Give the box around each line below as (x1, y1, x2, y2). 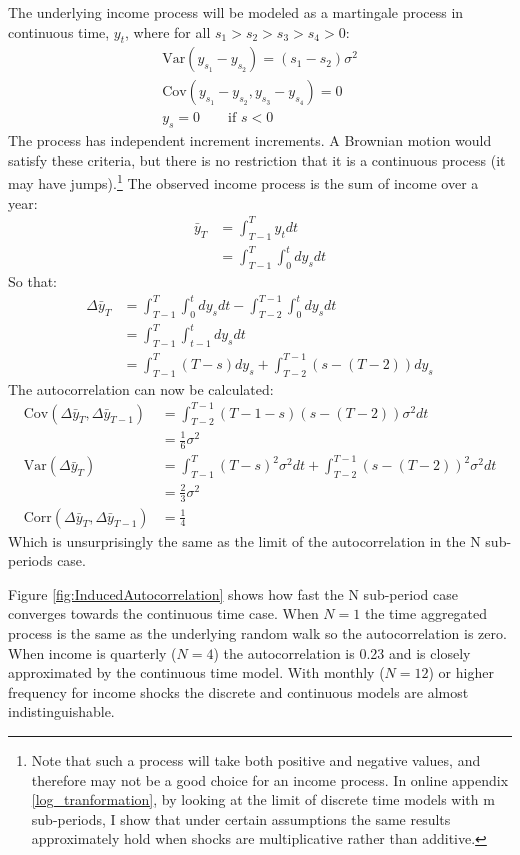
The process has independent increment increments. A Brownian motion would (8, 130, 492, 151)
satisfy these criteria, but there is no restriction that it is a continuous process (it (8, 149, 506, 170)
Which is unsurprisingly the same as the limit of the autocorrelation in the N (8, 530, 481, 551)
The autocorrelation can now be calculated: (8, 378, 274, 399)
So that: (8, 270, 58, 291)
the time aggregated (364, 603, 488, 624)
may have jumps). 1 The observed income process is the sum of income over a (8, 170, 479, 194)
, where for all (125, 21, 211, 42)
